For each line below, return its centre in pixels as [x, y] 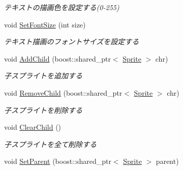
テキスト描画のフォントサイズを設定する [72, 41]
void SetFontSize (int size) [45, 24]
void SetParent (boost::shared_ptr [58, 161]
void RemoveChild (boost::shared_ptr [63, 92]
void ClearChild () [33, 127]
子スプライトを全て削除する [50, 144]
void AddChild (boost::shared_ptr [57, 58]
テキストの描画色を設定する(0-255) [62, 7]
